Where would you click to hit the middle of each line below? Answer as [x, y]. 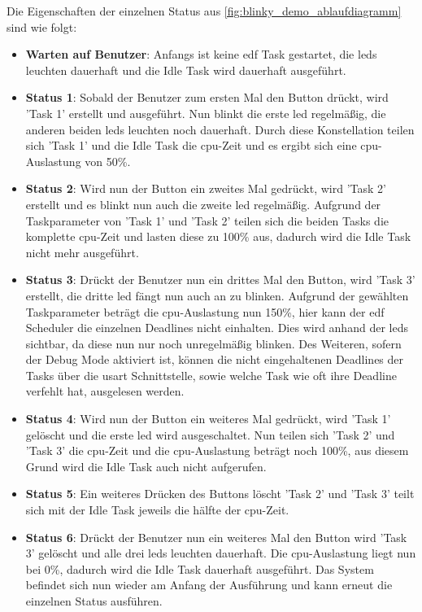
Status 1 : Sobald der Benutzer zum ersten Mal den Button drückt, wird [207, 97]
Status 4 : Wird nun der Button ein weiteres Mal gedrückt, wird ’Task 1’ [208, 419]
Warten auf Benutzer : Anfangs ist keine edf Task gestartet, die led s [201, 54]
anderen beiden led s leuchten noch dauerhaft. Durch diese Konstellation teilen [220, 129]
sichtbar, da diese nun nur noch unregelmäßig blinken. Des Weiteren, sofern [213, 343]
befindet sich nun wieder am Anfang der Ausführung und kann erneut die [209, 585]
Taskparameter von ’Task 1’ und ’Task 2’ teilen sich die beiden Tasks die [207, 220]
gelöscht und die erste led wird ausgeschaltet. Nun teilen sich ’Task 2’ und [210, 434]
